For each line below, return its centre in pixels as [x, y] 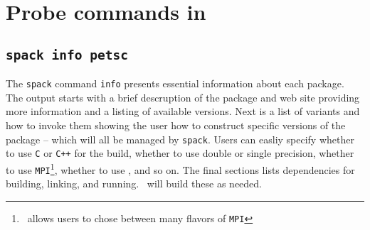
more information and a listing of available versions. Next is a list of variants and [183, 111]
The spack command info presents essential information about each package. [175, 83]
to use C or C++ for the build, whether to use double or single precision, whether [180, 153]
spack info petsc [67, 55]
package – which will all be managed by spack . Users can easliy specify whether [180, 139]
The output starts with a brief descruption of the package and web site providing [183, 97]
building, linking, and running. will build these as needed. [134, 184]
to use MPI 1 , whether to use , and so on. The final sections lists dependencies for [180, 168]
